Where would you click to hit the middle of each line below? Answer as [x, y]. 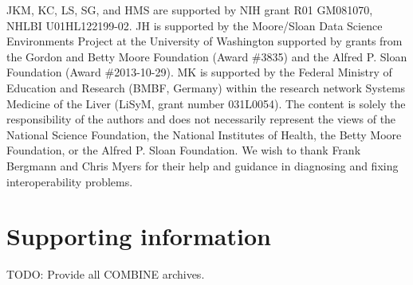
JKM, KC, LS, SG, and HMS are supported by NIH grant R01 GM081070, [190, 10]
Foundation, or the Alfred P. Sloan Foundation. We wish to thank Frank [184, 150]
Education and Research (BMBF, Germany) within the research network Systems [206, 87]
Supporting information [139, 236]
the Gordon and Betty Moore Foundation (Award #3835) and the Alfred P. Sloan [207, 56]
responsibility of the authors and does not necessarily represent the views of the [201, 119]
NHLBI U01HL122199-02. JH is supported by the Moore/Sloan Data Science [195, 25]
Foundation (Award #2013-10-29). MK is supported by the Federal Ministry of [199, 72]
